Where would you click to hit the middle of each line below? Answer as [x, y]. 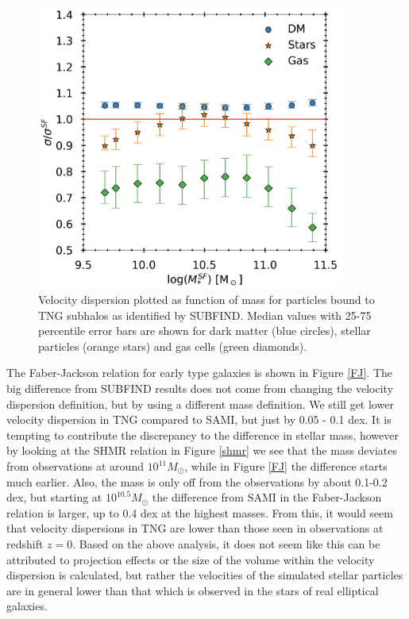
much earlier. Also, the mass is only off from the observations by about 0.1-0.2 [197, 481]
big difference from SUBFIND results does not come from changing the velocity [200, 388]
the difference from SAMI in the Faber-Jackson [267, 497]
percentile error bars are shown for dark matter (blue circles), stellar [204, 331]
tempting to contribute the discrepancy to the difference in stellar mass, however [203, 434]
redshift [25, 544]
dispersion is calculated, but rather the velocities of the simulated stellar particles [205, 575]
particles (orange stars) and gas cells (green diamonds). [173, 346]
